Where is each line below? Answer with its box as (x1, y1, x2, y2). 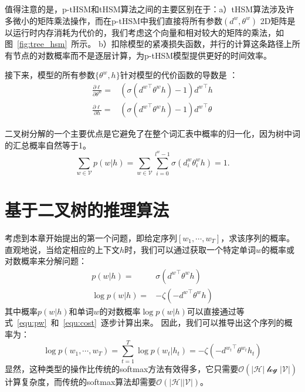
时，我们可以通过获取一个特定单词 (124, 243, 256, 255)
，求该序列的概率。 (221, 232, 295, 244)
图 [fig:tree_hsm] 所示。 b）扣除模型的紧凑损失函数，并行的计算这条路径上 (5, 38, 292, 50)
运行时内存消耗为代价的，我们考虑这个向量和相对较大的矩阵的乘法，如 (12, 26, 284, 38)
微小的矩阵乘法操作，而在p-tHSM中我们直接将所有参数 (12, 14, 223, 26)
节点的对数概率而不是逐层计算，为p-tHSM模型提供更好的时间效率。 (12, 49, 272, 61)
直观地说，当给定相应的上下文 (5, 243, 120, 255)
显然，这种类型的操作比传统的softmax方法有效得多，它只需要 (5, 362, 239, 374)
